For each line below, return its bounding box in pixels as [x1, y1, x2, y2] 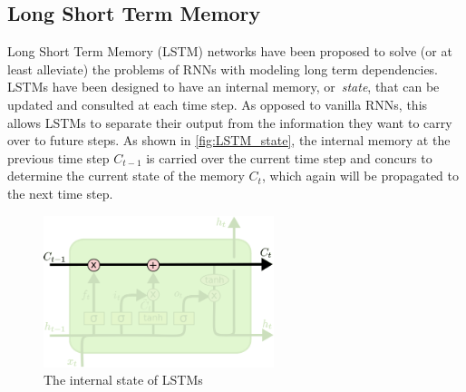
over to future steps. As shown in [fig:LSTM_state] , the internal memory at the [7, 131, 451, 150]
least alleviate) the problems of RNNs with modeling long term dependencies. [7, 59, 439, 78]
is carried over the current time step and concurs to [146, 148, 432, 167]
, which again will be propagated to [261, 166, 459, 185]
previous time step [7, 148, 110, 167]
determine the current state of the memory [7, 166, 245, 185]
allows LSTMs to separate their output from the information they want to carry [7, 113, 452, 132]
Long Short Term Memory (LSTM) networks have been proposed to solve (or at [7, 42, 452, 61]
